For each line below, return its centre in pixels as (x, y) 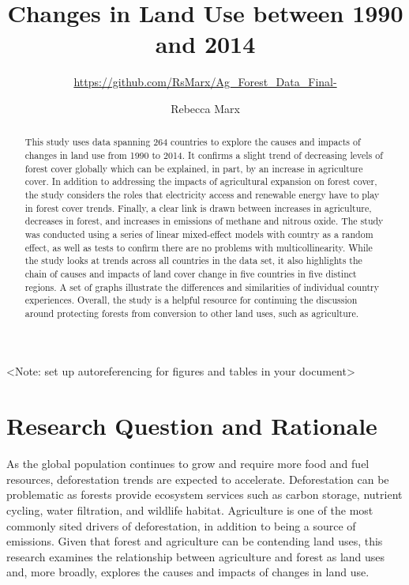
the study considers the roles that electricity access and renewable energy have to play (202, 194)
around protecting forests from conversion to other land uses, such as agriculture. (191, 313)
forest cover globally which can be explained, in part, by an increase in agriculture (194, 168)
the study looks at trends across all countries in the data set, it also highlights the (193, 260)
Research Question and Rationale (192, 426)
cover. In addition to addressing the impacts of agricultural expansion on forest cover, (201, 181)
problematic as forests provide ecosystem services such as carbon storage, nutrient (204, 494)
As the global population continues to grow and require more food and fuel (188, 464)
